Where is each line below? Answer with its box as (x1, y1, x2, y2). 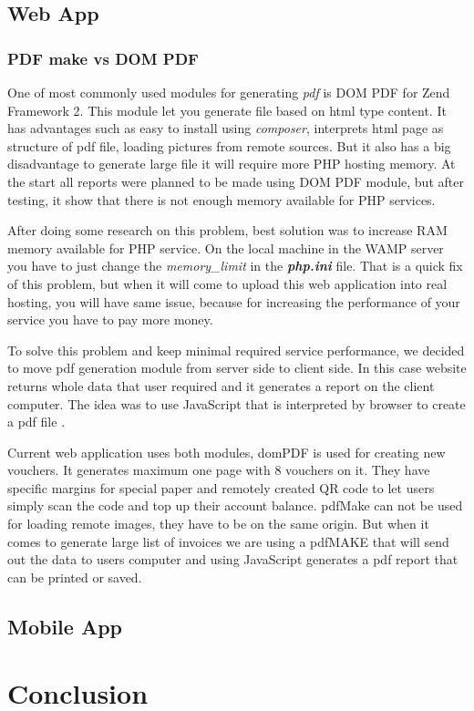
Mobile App (7, 612, 123, 640)
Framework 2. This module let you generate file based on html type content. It (7, 100, 447, 119)
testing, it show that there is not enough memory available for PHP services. (7, 190, 436, 209)
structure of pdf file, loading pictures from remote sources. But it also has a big (7, 136, 451, 155)
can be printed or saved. (7, 567, 142, 586)
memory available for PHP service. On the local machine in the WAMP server (7, 238, 444, 257)
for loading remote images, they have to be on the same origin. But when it (7, 514, 429, 533)
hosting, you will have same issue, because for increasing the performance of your (7, 292, 460, 311)
